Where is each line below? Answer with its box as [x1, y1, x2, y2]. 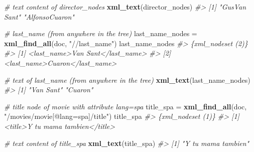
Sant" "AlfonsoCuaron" [4, 11, 74, 22]
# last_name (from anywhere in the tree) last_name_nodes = [4, 28, 197, 39]
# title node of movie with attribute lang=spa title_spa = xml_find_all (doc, [4, 101, 247, 111]
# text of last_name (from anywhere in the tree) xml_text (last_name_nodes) [4, 74, 250, 85]
